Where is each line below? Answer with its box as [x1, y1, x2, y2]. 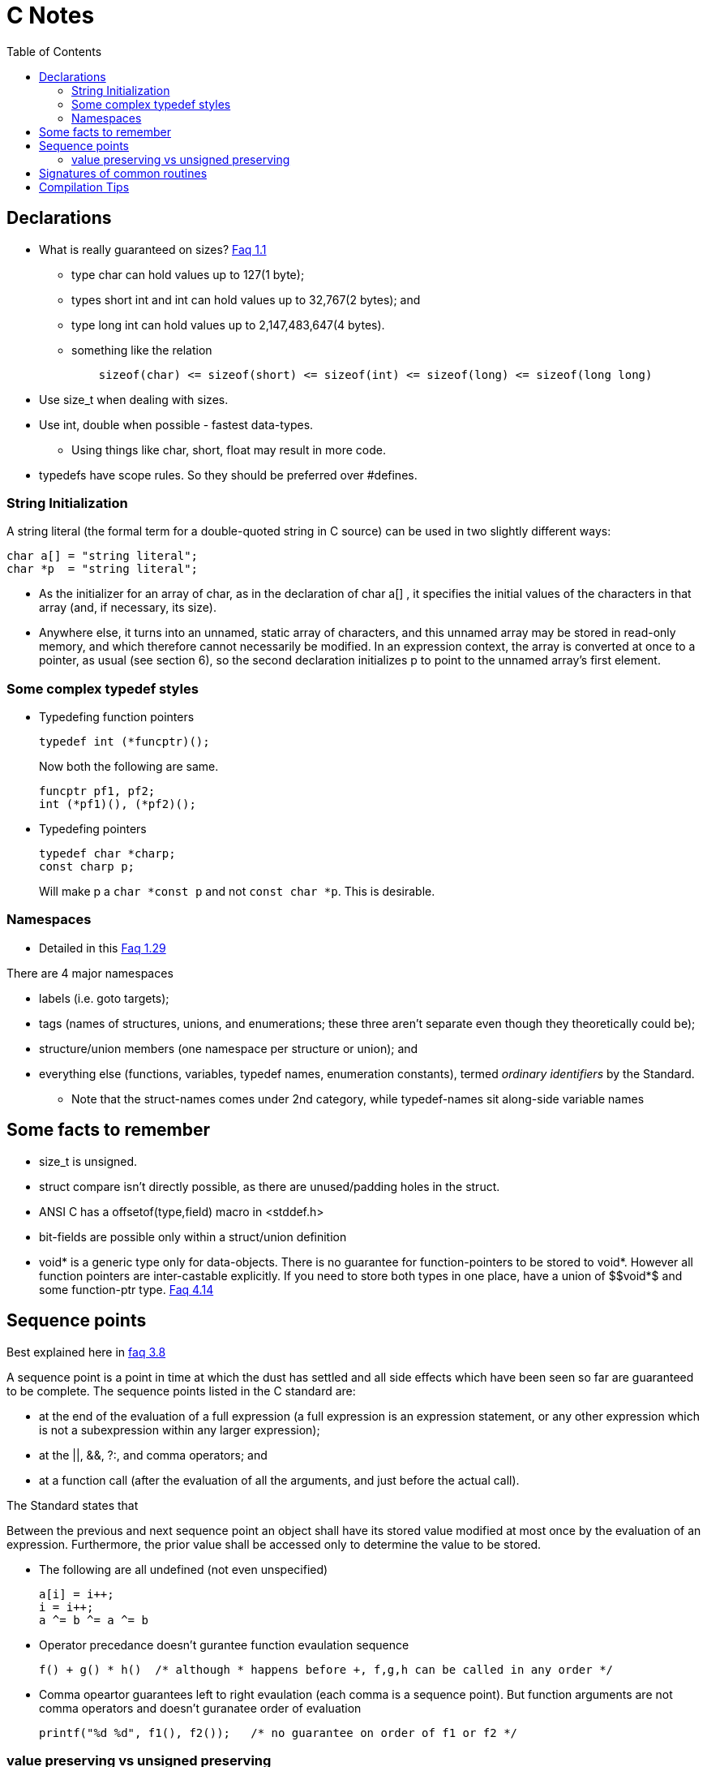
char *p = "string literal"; [6, 562, 199, 576]
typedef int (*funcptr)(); [39, 735, 210, 749]
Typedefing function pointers [39, 710, 195, 724]
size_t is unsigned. [39, 1154, 138, 1168]
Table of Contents [6, 44, 102, 58]
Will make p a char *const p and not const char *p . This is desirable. [39, 884, 435, 899]
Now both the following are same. [39, 759, 219, 774]
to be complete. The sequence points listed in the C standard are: [6, 1383, 356, 1398]
